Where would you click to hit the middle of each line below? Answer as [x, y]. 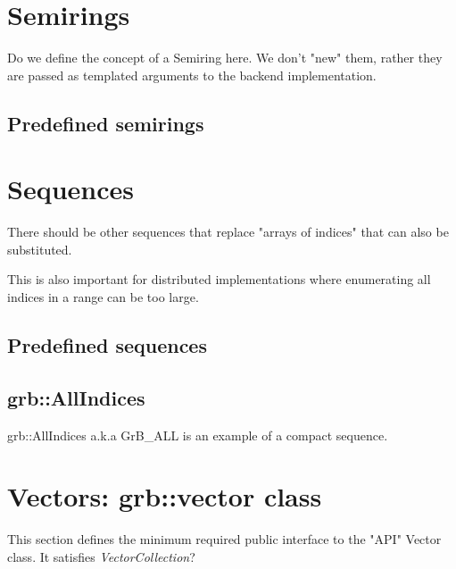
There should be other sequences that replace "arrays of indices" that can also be [228, 232]
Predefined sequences [107, 344]
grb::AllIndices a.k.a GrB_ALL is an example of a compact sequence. [198, 435]
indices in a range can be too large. [103, 297]
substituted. [40, 249]
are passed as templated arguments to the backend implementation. [192, 75]
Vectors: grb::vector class [165, 496]
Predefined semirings [106, 123]
